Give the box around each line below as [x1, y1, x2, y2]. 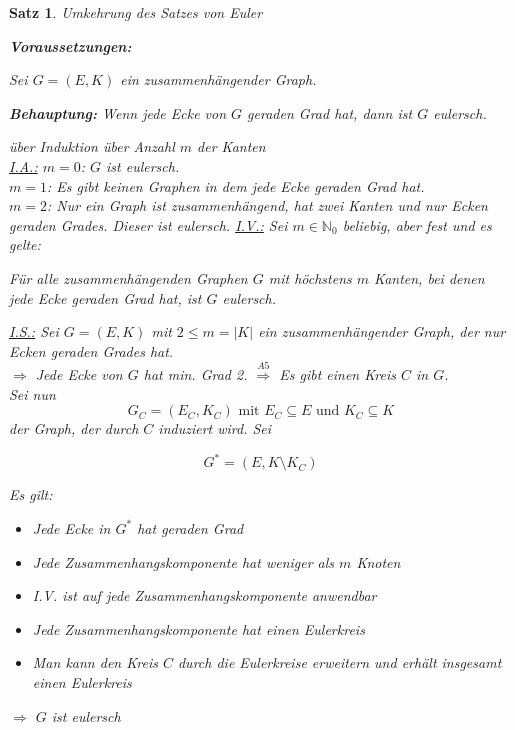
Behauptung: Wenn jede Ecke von [9, 102, 227, 123]
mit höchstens [268, 267, 352, 288]
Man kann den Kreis [32, 652, 158, 673]
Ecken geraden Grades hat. [9, 340, 174, 361]
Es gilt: [9, 484, 53, 505]
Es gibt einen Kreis [279, 364, 396, 385]
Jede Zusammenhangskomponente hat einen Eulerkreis [32, 618, 365, 639]
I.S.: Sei [9, 321, 59, 342]
